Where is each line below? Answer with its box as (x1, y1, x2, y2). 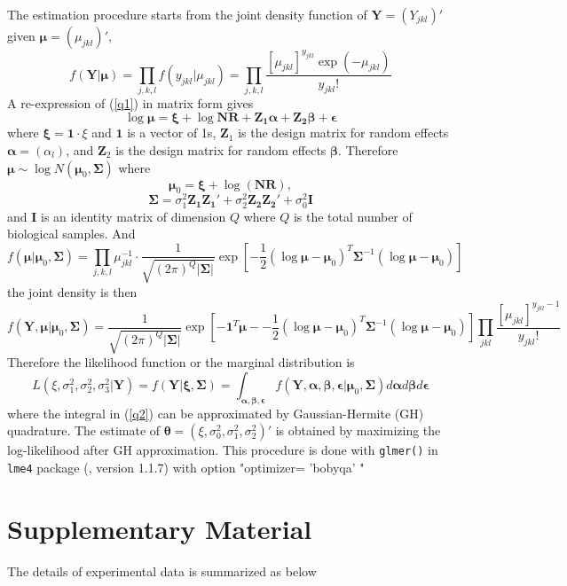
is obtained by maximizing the (275, 421, 441, 440)
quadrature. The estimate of (7, 421, 161, 440)
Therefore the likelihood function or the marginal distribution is (7, 353, 355, 371)
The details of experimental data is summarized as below (7, 561, 317, 580)
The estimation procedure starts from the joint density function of (7, 5, 367, 23)
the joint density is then (7, 282, 138, 301)
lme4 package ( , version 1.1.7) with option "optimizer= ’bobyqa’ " (7, 457, 365, 476)
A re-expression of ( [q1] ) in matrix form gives (7, 94, 254, 113)
